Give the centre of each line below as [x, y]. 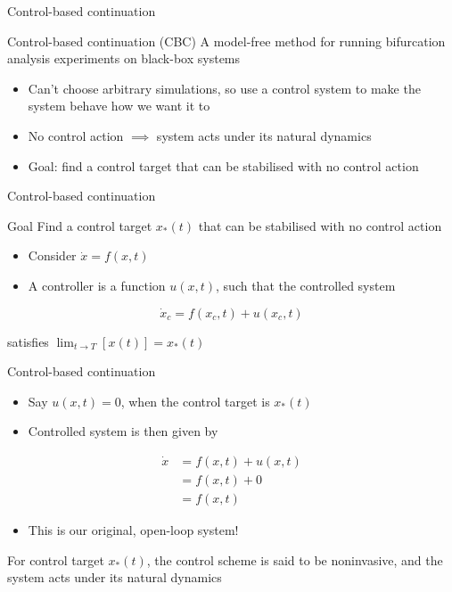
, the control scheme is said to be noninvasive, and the [295, 559]
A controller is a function [97, 285]
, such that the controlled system [306, 285]
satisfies [28, 341]
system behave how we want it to [119, 106]
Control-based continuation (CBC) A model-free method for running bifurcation [226, 41]
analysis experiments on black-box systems [124, 58]
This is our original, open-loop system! [133, 530]
